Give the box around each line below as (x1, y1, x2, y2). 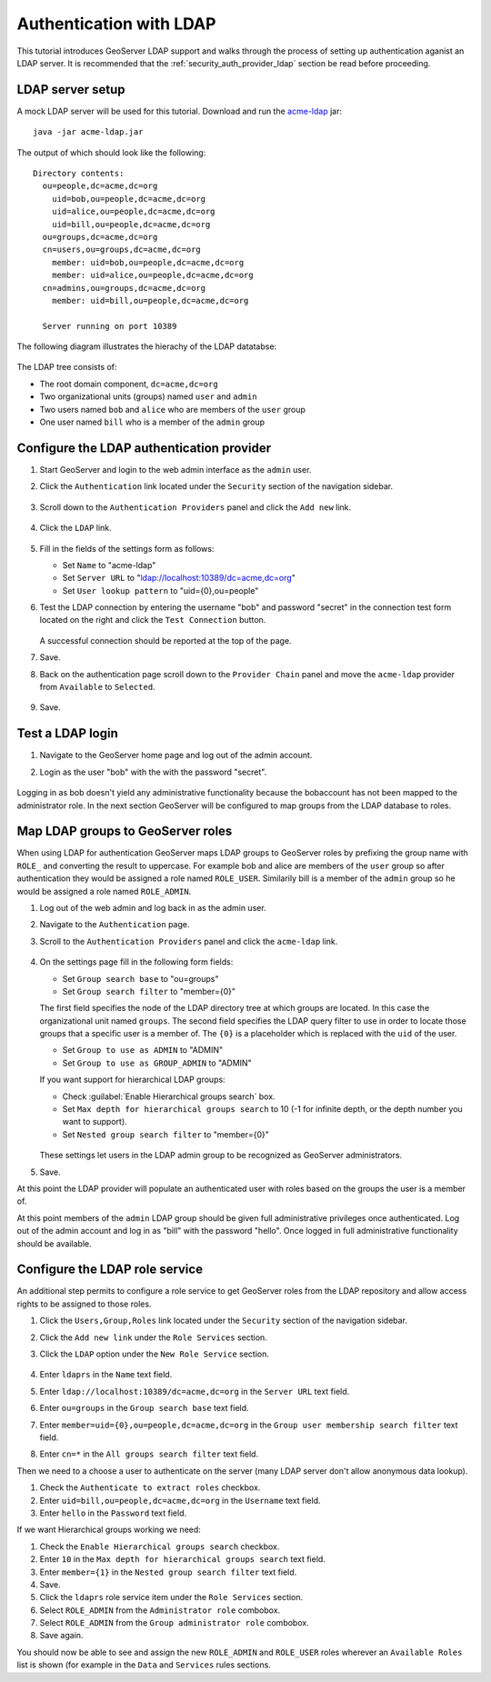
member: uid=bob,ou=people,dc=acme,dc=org (51, 257, 245, 267)
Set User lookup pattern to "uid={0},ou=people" (62, 585, 259, 596)
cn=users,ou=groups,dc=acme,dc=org (42, 245, 202, 255)
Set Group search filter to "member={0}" (62, 986, 236, 996)
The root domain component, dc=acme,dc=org (39, 378, 218, 389)
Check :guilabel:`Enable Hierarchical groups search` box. (62, 1091, 276, 1102)
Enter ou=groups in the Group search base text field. (39, 1403, 249, 1414)
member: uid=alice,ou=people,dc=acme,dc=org (51, 270, 254, 281)
